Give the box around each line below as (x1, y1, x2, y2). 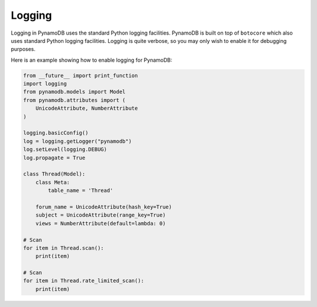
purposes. (11, 46, 36, 53)
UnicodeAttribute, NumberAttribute (35, 105, 138, 112)
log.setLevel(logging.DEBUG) (23, 146, 107, 153)
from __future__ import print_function (23, 72, 138, 79)
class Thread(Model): (23, 171, 86, 177)
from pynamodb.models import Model (23, 89, 126, 95)
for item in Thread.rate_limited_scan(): (23, 278, 144, 284)
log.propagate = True (23, 154, 86, 161)
